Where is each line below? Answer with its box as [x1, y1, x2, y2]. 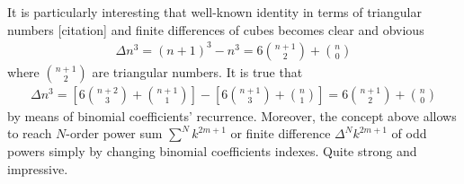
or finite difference [230, 124, 331, 143]
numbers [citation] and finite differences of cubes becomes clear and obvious [7, 20, 424, 39]
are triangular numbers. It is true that [92, 62, 303, 81]
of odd [391, 124, 427, 143]
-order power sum [66, 124, 163, 143]
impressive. [7, 159, 68, 178]
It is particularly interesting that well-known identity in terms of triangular [7, 3, 422, 21]
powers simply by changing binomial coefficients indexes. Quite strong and [7, 141, 417, 160]
